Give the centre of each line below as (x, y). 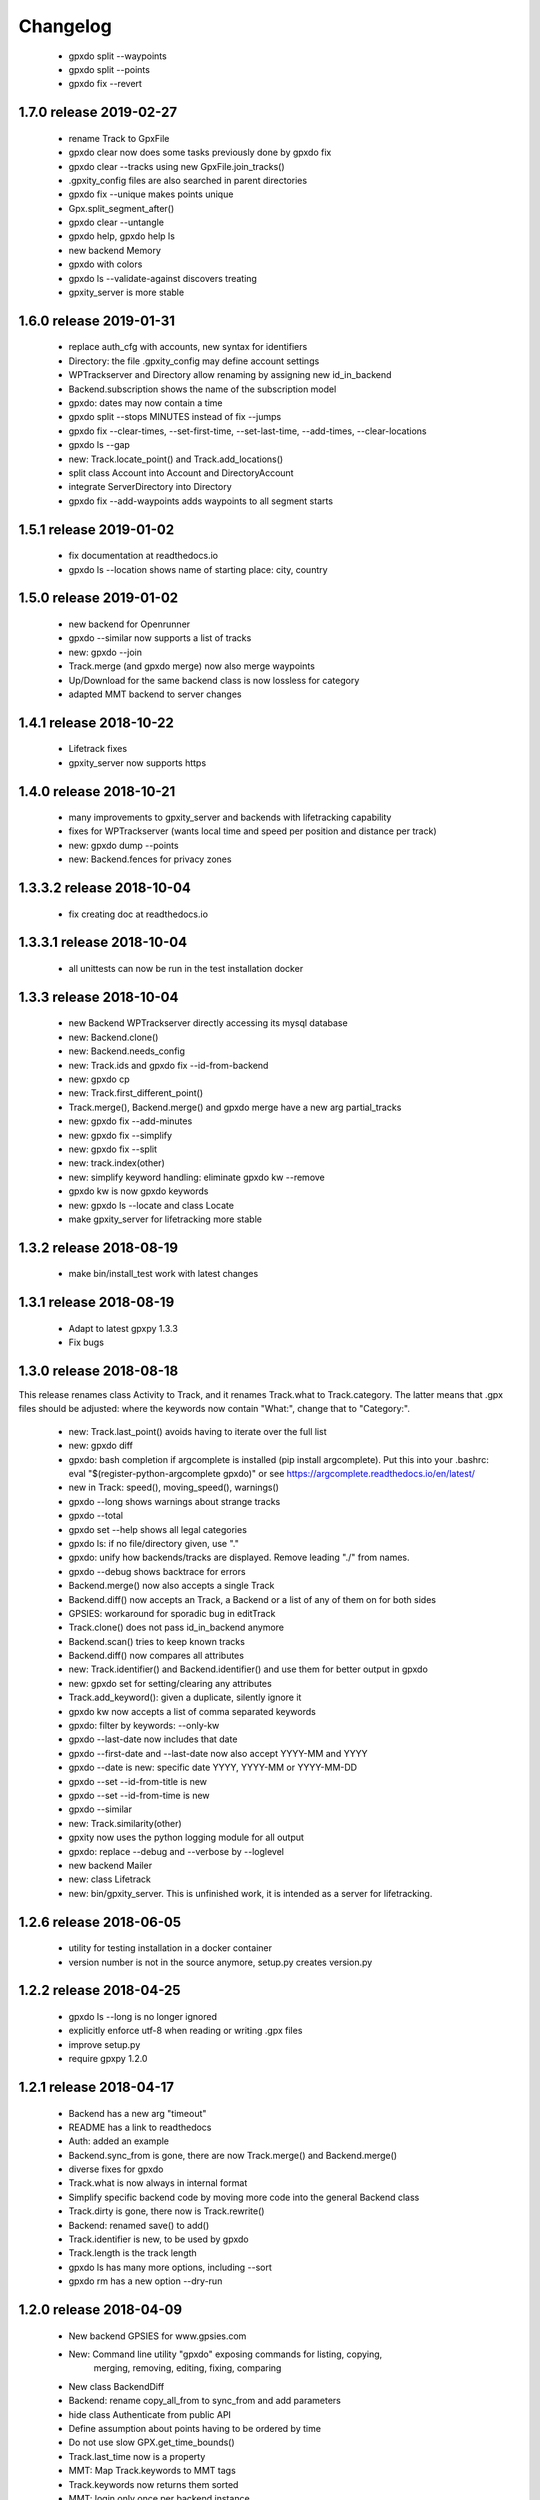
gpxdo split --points (109, 69)
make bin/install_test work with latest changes (163, 1274)
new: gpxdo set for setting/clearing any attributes (170, 1683)
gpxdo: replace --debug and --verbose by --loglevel (176, 1851)
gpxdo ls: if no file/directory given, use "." (153, 1543)
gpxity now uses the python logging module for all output (186, 1837)
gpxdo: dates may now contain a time (145, 403)
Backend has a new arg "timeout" (137, 2113)
